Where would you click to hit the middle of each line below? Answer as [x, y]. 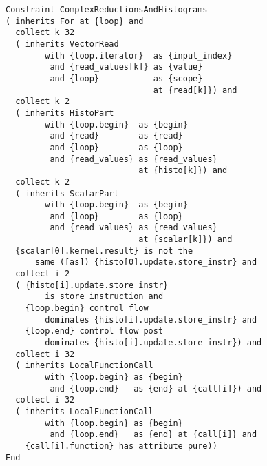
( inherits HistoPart [65, 113]
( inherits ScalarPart [67, 193]
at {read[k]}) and [195, 90]
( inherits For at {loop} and [75, 21]
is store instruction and [104, 297]
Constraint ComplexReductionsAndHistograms [107, 10]
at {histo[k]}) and [183, 171]
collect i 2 [43, 274]
